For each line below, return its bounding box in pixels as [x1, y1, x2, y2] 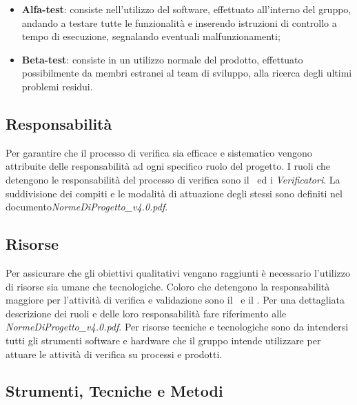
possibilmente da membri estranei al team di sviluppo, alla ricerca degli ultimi [21, 66, 352, 80]
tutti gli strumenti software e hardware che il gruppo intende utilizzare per [6, 333, 321, 347]
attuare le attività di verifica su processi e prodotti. [6, 346, 223, 361]
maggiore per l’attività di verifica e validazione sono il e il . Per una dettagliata [6, 293, 345, 307]
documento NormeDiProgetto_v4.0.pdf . [6, 199, 168, 214]
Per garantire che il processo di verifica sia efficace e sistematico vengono [6, 145, 312, 159]
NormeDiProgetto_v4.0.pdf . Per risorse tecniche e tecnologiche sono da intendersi [6, 319, 349, 334]
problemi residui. [21, 79, 93, 93]
